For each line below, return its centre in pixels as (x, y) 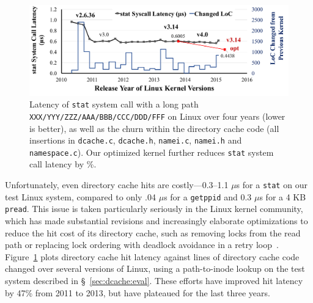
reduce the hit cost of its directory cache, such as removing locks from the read (153, 232)
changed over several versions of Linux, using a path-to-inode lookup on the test (155, 268)
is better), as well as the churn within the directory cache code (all (154, 128)
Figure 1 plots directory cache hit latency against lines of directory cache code (152, 256)
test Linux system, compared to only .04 (81, 196)
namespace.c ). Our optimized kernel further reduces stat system (152, 152)
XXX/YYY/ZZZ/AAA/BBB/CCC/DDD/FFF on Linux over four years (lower (157, 116)
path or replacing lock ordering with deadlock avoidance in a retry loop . (142, 245)
